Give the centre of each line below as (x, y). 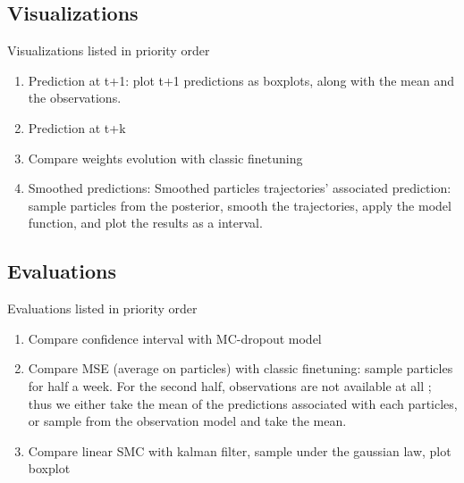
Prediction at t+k (77, 127)
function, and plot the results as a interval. (145, 223)
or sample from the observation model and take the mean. (187, 421)
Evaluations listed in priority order (102, 308)
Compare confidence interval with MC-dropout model (175, 338)
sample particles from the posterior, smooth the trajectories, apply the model (240, 205)
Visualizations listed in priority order (109, 50)
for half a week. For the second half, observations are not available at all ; (230, 385)
